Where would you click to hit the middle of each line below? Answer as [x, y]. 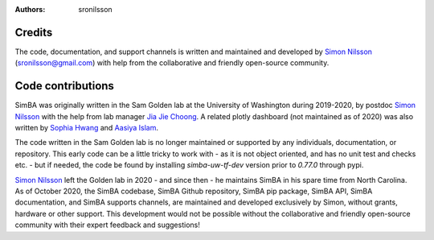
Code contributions [64, 86]
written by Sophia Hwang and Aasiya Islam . [86, 127]
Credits [34, 32]
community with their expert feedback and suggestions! [107, 225]
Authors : [30, 9]
